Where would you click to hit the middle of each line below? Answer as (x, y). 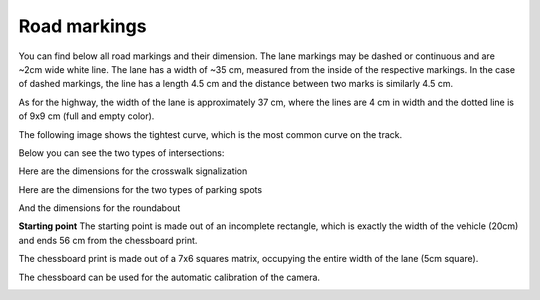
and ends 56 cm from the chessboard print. (108, 240)
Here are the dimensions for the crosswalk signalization (133, 171)
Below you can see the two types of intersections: (121, 152)
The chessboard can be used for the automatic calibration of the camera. (169, 277)
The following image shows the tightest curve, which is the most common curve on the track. (210, 134)
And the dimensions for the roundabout (99, 208)
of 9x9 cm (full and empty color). (86, 116)
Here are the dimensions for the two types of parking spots (140, 189)
